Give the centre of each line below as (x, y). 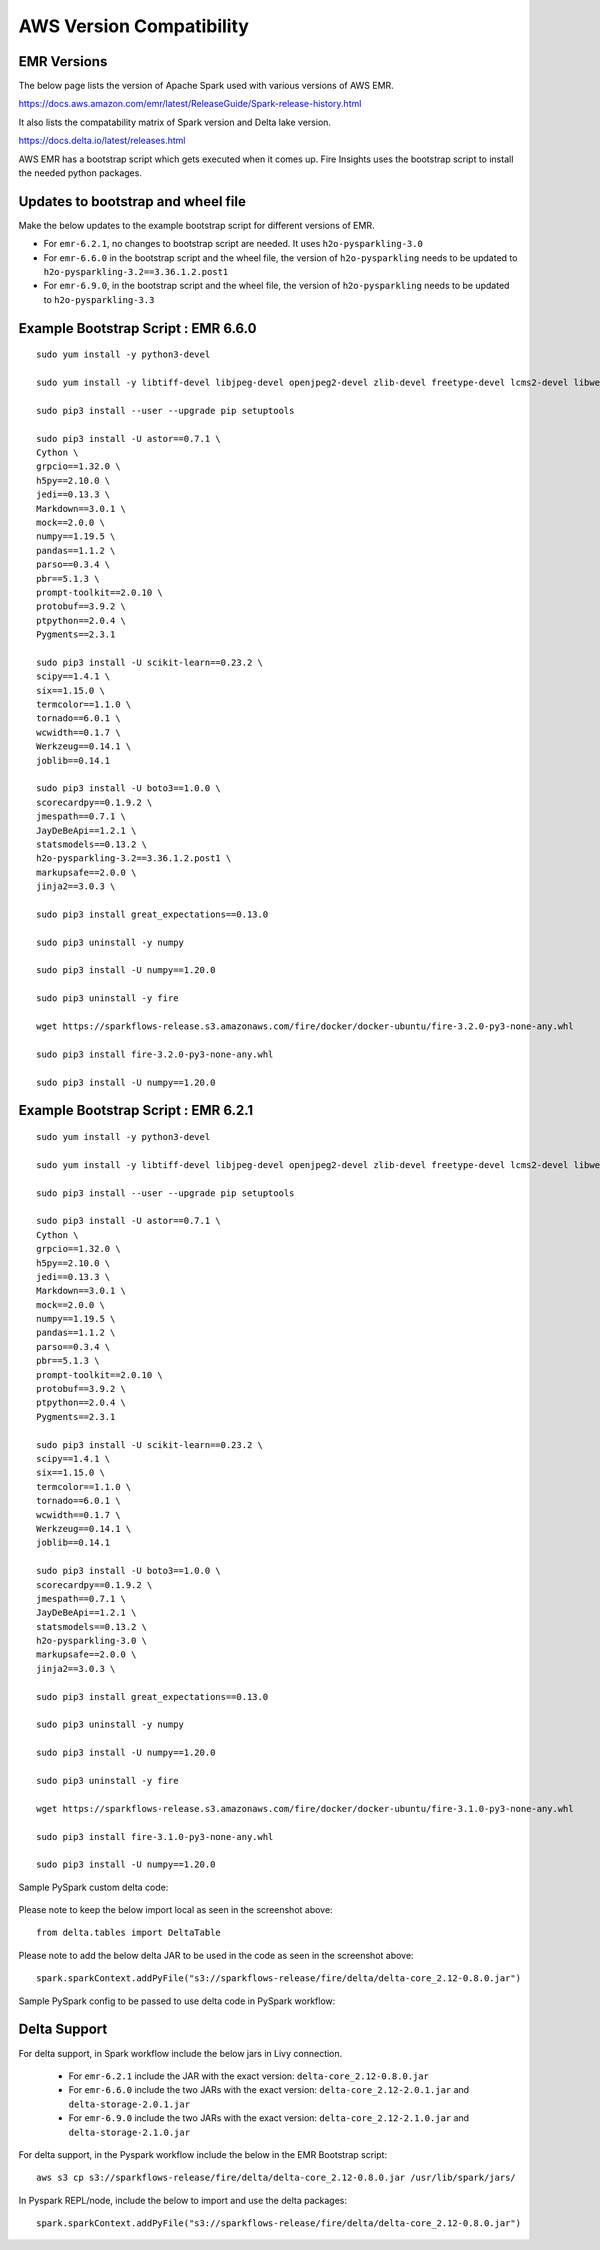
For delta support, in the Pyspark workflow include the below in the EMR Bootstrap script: (203, 2154)
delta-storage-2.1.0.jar (129, 2132)
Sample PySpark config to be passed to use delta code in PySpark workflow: (177, 2001)
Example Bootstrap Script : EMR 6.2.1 (136, 1110)
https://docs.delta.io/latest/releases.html (102, 141)
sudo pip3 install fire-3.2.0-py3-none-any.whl (155, 1054)
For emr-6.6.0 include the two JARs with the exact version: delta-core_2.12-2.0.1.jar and (269, 2090)
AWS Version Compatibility (134, 26)
